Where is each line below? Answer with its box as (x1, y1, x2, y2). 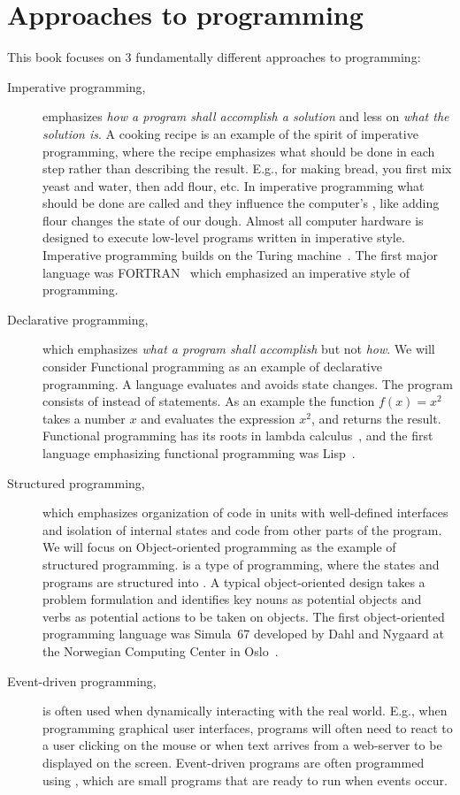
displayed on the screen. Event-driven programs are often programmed (42, 753, 425, 771)
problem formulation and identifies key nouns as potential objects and (42, 590, 422, 608)
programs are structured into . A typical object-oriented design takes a (42, 572, 425, 591)
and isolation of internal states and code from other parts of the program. (42, 520, 442, 539)
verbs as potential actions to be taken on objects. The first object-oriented (42, 607, 445, 625)
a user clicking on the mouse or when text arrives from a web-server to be (42, 736, 442, 754)
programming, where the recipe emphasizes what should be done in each (42, 141, 435, 160)
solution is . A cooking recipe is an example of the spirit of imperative (42, 124, 418, 142)
